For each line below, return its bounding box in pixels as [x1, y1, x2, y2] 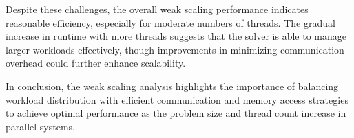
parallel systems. [6, 119, 75, 133]
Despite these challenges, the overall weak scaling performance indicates [6, 2, 309, 16]
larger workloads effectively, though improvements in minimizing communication [6, 42, 344, 56]
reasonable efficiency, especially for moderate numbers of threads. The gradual [6, 15, 335, 30]
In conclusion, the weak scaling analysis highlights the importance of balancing [6, 78, 339, 93]
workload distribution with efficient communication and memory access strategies [6, 92, 348, 106]
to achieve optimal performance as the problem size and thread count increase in [6, 106, 346, 120]
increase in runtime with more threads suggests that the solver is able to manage [6, 29, 346, 43]
